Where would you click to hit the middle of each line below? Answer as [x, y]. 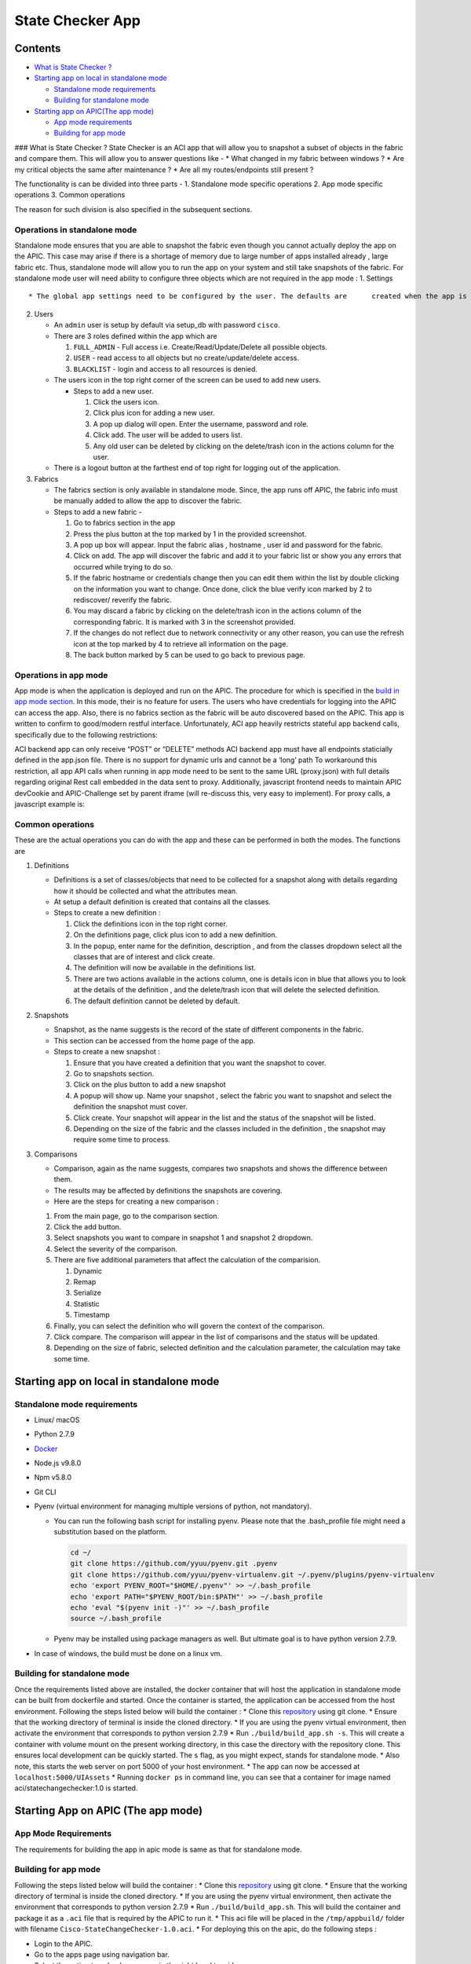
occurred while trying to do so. [123, 566]
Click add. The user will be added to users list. [168, 435]
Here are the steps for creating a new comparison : [136, 1201]
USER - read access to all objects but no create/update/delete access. [186, 358]
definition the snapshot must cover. [130, 1107]
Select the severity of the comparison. [116, 1248]
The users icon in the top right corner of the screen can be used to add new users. [187, 380]
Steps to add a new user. [113, 391]
